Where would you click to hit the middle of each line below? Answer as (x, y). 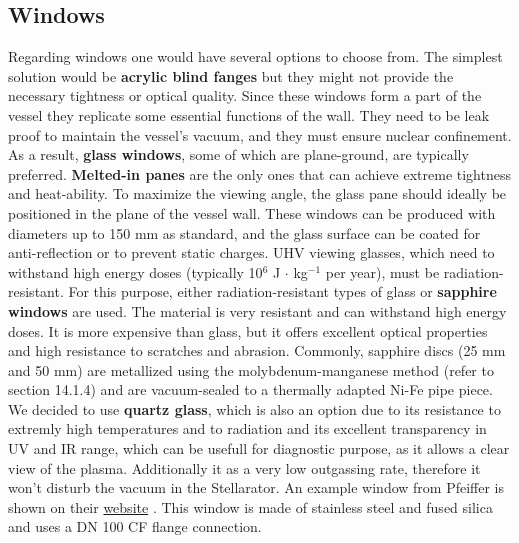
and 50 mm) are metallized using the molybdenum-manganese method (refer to (251, 369)
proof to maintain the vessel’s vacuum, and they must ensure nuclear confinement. (260, 134)
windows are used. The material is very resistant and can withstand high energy (257, 310)
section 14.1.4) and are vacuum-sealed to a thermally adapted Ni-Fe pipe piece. (250, 389)
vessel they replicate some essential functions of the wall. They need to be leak (249, 114)
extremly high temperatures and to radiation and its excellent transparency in (247, 428)
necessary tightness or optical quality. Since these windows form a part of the (245, 95)
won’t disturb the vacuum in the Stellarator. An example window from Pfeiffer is (256, 487)
